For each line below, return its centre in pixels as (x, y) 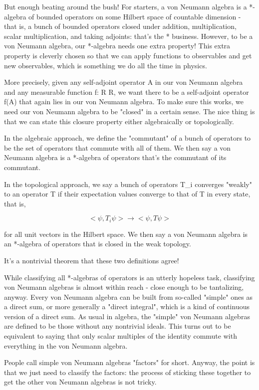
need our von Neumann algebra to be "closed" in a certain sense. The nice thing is (129, 111)
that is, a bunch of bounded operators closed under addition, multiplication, (120, 26)
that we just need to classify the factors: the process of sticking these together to (128, 372)
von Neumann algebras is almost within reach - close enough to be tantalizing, (124, 287)
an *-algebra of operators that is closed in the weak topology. (98, 244)
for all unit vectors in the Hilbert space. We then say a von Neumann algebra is (126, 234)
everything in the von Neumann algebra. (66, 345)
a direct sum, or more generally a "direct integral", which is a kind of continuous (127, 306)
